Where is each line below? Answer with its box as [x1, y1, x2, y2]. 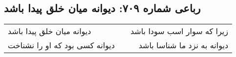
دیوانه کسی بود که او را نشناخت [8, 39, 115, 51]
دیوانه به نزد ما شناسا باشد [138, 39, 229, 51]
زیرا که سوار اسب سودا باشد [130, 25, 229, 37]
